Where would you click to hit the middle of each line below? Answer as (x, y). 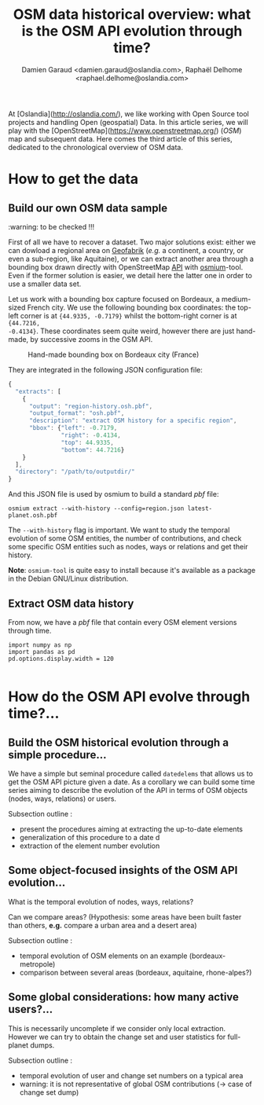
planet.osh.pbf (33, 516)
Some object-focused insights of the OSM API (123, 870)
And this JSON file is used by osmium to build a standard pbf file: (114, 494)
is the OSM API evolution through (132, 31)
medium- (236, 299)
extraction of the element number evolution (90, 846)
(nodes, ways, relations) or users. (62, 798)
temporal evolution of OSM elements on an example (103, 956)
